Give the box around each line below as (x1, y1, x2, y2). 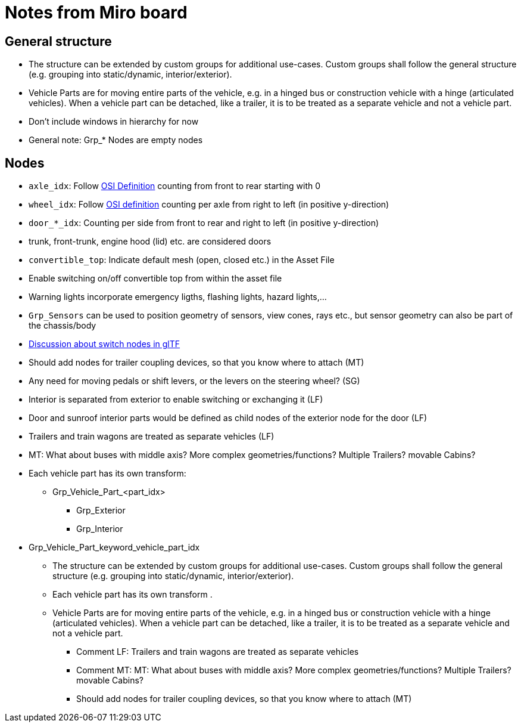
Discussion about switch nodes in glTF (29, 339, 180, 349)
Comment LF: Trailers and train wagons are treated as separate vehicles (76, 646, 359, 657)
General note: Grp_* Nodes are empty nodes (29, 135, 203, 146)
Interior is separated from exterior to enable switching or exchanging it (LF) (29, 394, 323, 405)
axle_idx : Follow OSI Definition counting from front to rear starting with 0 (29, 181, 321, 191)
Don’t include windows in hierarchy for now (29, 116, 199, 127)
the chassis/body (29, 320, 96, 331)
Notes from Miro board (5, 2, 188, 23)
